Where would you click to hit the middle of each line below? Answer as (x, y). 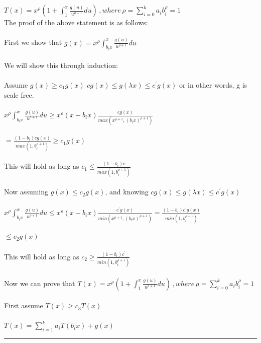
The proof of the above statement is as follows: (76, 22)
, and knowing (127, 192)
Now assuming (26, 192)
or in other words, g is (213, 84)
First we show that (33, 42)
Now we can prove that (40, 283)
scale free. (19, 94)
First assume (24, 305)
